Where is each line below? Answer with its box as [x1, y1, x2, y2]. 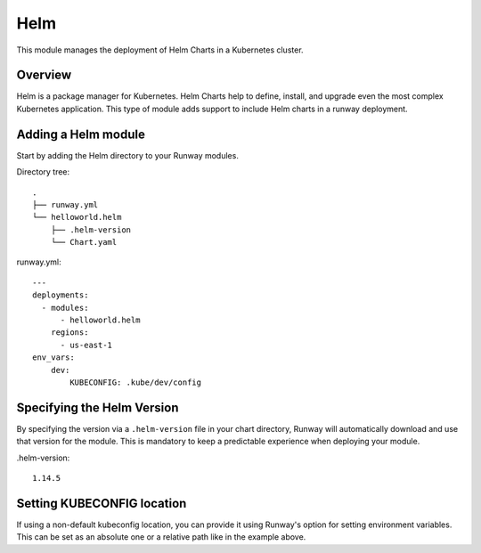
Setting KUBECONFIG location [16, 495, 187, 511]
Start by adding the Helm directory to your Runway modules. [16, 150, 240, 160]
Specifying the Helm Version [16, 400, 179, 415]
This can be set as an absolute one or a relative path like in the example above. [16, 532, 306, 542]
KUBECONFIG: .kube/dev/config [69, 378, 202, 387]
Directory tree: [16, 167, 70, 177]
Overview [16, 68, 72, 83]
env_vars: [32, 353, 75, 362]
